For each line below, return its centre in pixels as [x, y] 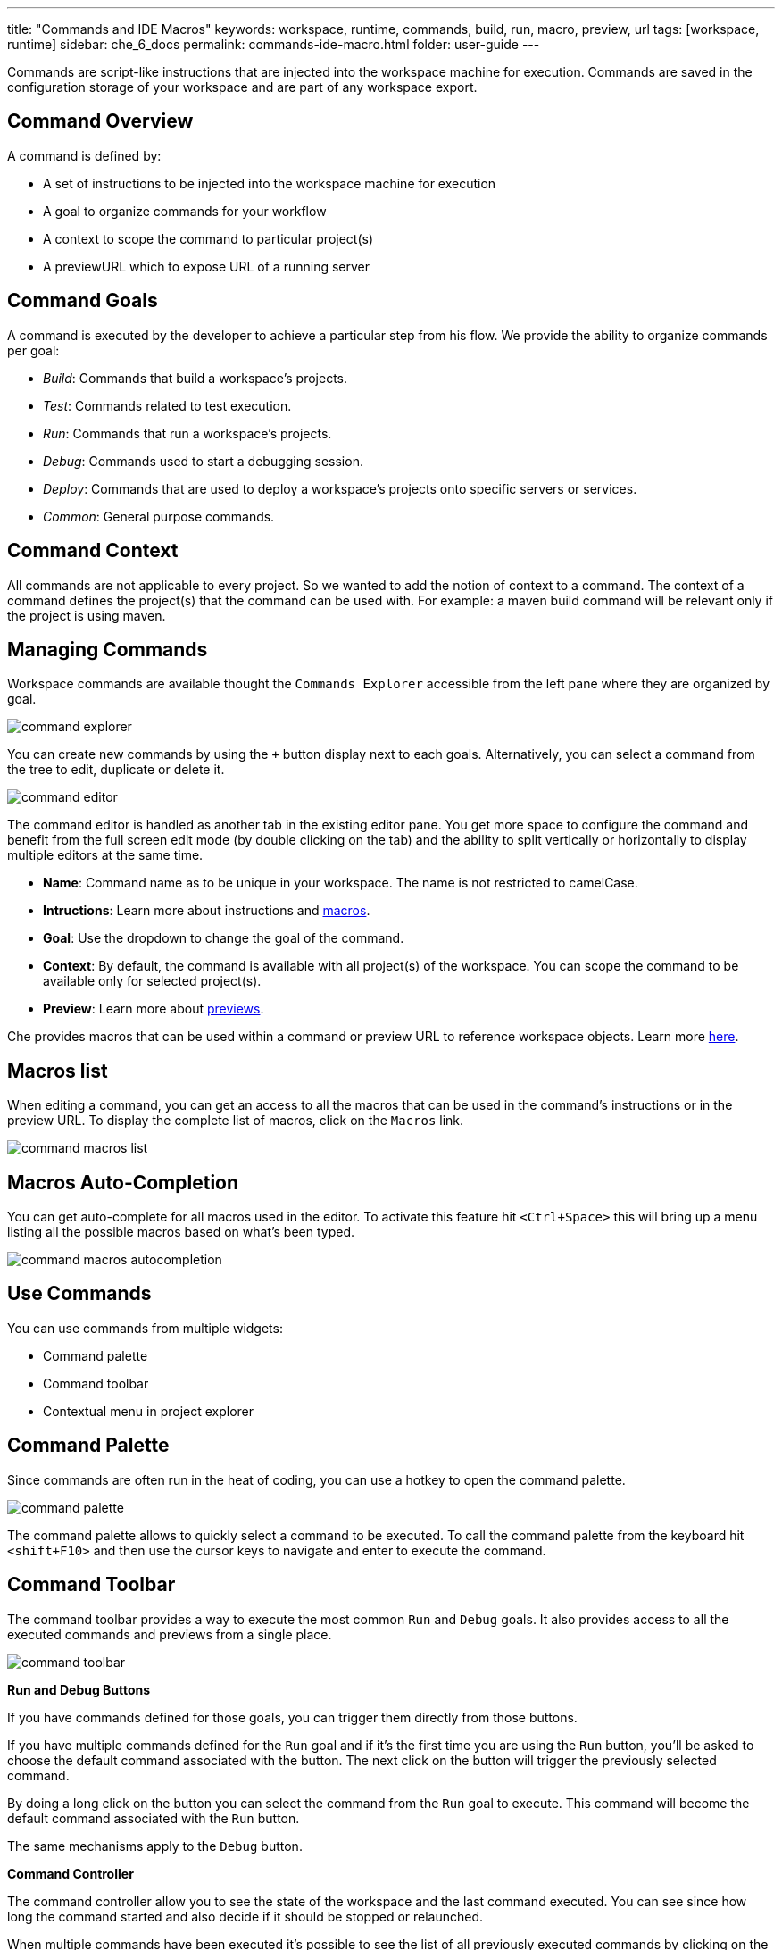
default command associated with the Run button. [154, 1818]
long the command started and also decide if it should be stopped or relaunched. [245, 1916]
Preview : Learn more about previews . [154, 1009]
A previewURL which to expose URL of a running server [207, 266]
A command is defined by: [84, 155]
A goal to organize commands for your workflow [185, 211]
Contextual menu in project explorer [149, 1411]
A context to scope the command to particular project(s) [208, 238]
